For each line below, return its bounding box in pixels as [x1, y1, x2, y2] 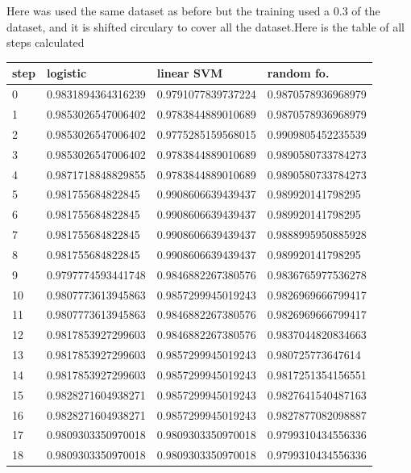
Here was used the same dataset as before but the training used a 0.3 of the [6, 2, 380, 19]
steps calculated [6, 34, 85, 51]
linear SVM [156, 65, 223, 82]
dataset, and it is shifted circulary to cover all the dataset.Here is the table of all [6, 18, 405, 35]
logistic [46, 65, 87, 82]
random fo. [267, 65, 330, 82]
